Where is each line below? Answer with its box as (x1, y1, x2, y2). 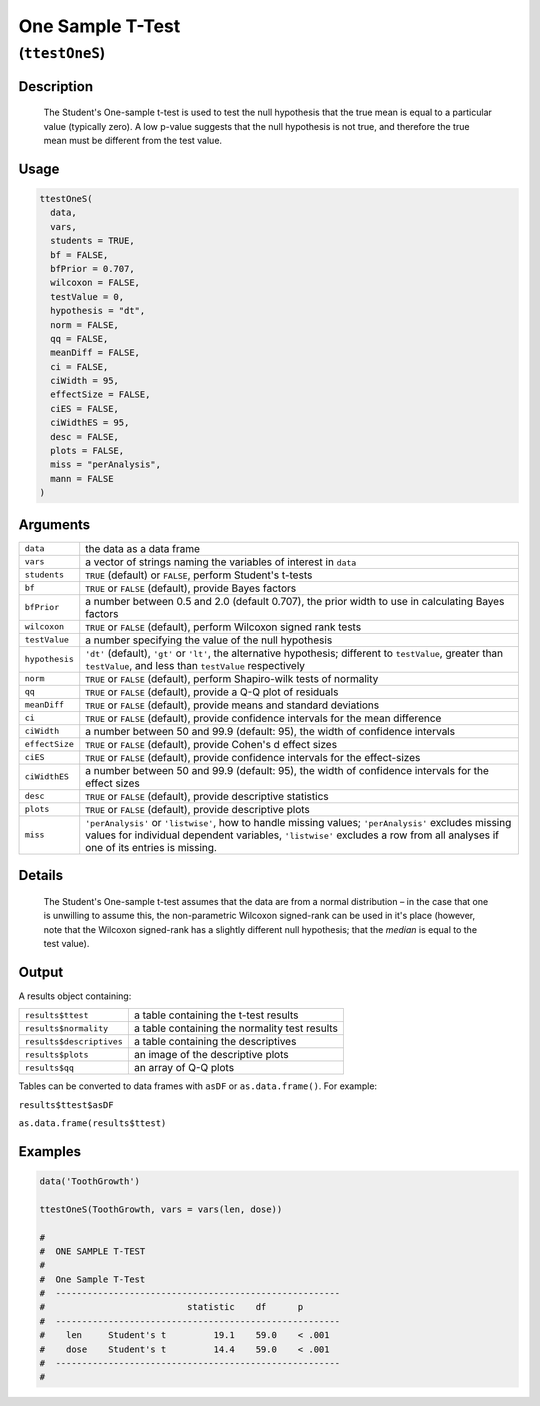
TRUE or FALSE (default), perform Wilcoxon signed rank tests (85, 620, 362, 634)
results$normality (24, 1023, 109, 1034)
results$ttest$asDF (18, 1099, 114, 1110)
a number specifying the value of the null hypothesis (85, 633, 333, 647)
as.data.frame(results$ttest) (18, 1117, 167, 1129)
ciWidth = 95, (50, 375, 120, 387)
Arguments (18, 516, 91, 533)
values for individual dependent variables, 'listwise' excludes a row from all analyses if (85, 828, 500, 842)
